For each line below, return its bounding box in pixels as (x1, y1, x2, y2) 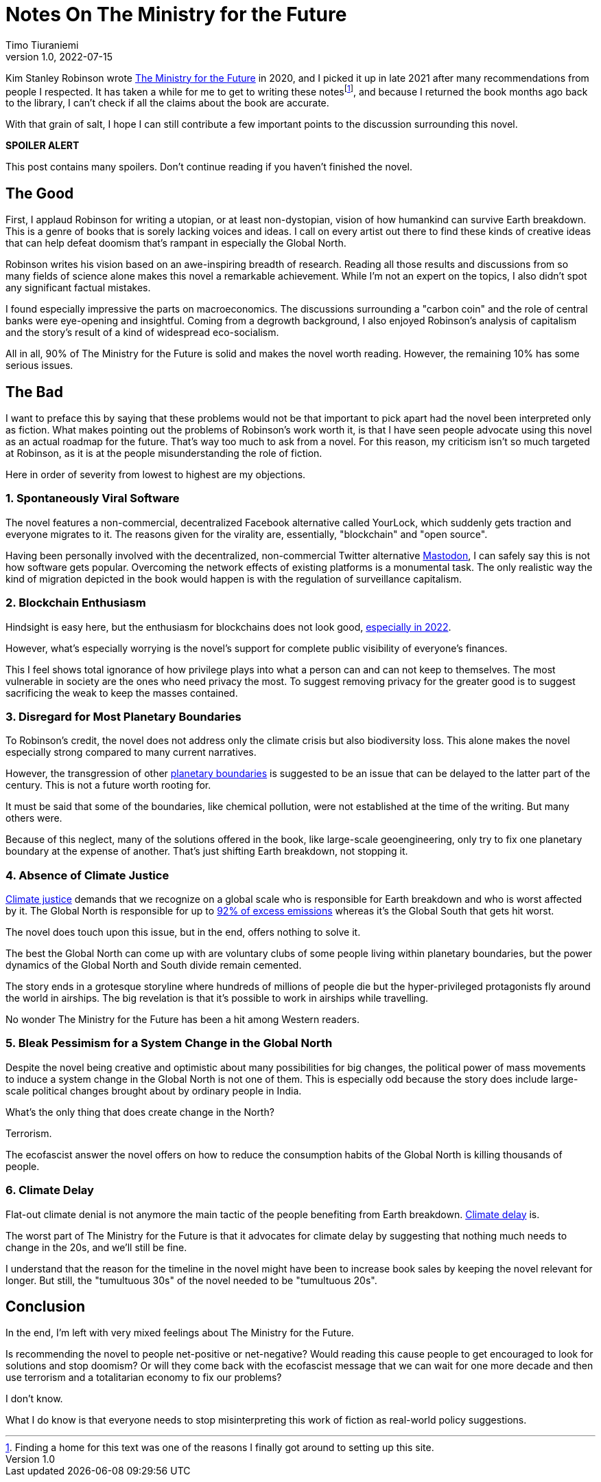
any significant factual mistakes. (5, 282, 151, 294)
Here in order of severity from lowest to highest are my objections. (5, 469, 306, 481)
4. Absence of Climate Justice (5, 868, 169, 882)
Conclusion (5, 1298, 86, 1316)
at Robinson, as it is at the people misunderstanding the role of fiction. (5, 447, 322, 460)
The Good (5, 184, 74, 202)
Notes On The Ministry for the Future (5, 3, 347, 26)
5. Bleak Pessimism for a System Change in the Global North (5, 1036, 333, 1051)
